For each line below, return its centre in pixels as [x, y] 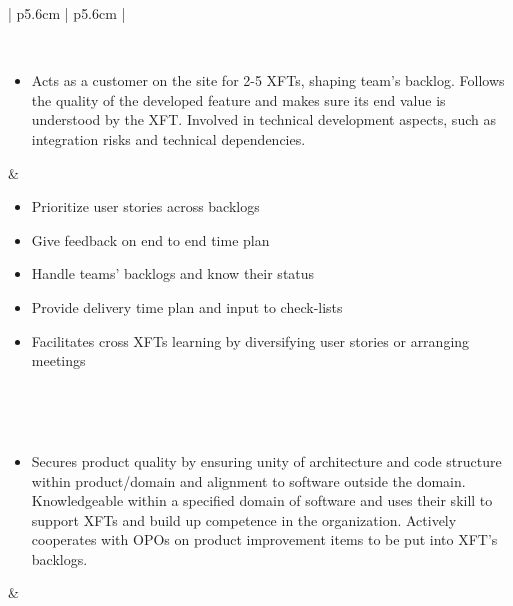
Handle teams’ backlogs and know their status [173, 273]
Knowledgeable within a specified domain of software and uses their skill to [262, 500]
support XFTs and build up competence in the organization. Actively [244, 519]
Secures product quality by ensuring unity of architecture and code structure [266, 460]
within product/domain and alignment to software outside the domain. [248, 480]
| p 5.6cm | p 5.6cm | [67, 13]
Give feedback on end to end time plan [150, 239]
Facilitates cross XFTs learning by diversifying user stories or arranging [250, 340]
